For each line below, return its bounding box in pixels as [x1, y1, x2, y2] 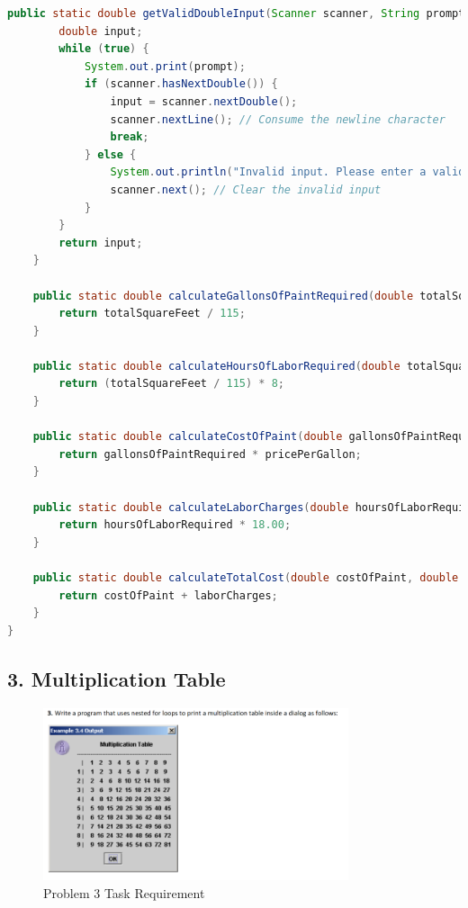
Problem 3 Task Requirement [43, 884, 205, 903]
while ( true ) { [58, 42, 149, 56]
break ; [110, 130, 149, 144]
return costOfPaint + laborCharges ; [58, 589, 278, 602]
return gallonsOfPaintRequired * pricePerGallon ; [58, 447, 362, 461]
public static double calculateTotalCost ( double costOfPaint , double [32, 571, 459, 584]
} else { [84, 148, 137, 161]
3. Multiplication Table [7, 664, 226, 692]
